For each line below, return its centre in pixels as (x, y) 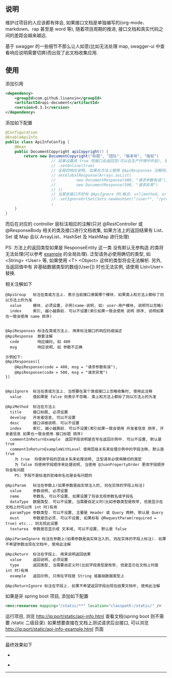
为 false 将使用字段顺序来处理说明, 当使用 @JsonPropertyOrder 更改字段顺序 (90, 464)
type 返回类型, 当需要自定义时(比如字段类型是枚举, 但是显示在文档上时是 (84, 565)
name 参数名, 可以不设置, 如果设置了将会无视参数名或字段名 (72, 496)
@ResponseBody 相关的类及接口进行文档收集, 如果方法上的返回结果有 (79, 230)
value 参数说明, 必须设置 (39, 491)
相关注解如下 (19, 284)
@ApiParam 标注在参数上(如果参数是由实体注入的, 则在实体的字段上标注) (75, 485)
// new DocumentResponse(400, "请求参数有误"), (110, 180)
